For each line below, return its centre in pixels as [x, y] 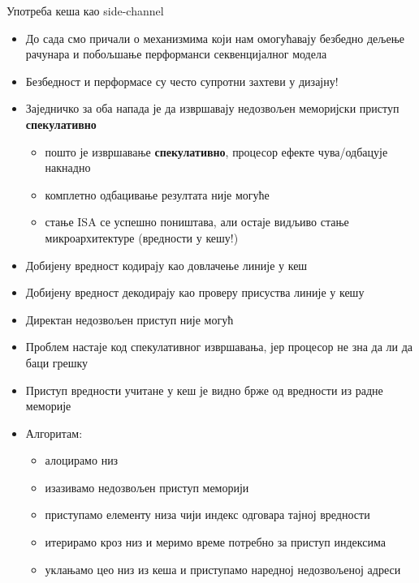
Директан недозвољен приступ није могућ [130, 319]
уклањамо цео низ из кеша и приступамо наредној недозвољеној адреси [223, 569]
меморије [48, 406]
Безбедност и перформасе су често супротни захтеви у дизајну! [182, 81]
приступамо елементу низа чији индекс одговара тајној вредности [207, 514]
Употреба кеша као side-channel [85, 11]
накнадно [68, 167]
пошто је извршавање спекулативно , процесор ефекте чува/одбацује [216, 151]
